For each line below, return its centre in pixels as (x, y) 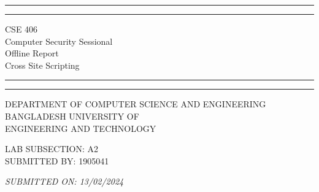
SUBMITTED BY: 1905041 (57, 160)
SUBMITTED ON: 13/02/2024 (64, 181)
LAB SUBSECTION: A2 (52, 149)
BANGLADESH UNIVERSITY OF (72, 116)
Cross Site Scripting (42, 65)
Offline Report (32, 53)
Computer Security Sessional (59, 41)
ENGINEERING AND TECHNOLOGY (81, 128)
